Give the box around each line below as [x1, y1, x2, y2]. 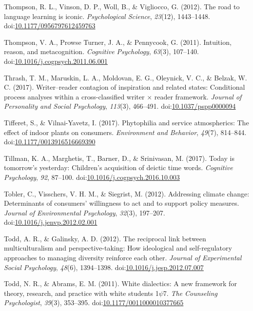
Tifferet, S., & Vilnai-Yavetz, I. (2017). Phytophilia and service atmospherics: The [4, 117, 249, 127]
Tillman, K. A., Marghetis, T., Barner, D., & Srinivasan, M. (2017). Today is [4, 153, 234, 163]
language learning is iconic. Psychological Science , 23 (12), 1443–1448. [4, 11, 210, 21]
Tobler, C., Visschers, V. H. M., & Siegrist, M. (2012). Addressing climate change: [4, 188, 250, 198]
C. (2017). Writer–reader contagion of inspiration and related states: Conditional [4, 82, 245, 92]
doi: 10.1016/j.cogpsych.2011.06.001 [4, 56, 108, 66]
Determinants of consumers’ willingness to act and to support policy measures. [4, 198, 239, 208]
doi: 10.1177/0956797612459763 [4, 20, 96, 31]
